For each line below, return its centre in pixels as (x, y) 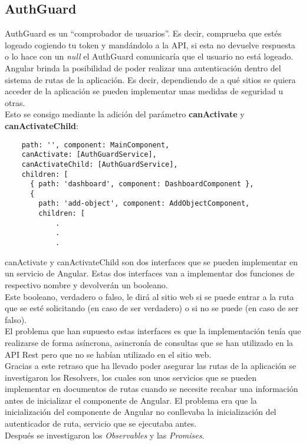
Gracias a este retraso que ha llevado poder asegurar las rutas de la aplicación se (150, 366)
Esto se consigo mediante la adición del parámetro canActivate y (125, 114)
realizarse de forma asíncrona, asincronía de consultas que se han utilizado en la (149, 342)
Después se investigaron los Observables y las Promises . (105, 435)
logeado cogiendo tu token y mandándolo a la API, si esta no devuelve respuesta (150, 44)
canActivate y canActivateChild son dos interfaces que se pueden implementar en (151, 261)
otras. (15, 102)
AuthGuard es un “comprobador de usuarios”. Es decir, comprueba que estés (143, 33)
